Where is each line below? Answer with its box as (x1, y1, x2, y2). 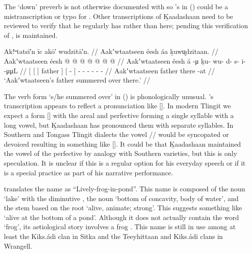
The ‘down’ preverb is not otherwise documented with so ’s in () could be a (4, 1, 228, 11)
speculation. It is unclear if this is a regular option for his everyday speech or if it (4, 157, 246, 168)
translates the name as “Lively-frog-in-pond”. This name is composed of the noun (4, 184, 245, 194)
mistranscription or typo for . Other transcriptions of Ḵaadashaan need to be (4, 11, 233, 21)
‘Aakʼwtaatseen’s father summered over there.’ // (4, 75, 150, 85)
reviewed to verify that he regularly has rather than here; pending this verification (4, 20, 248, 31)
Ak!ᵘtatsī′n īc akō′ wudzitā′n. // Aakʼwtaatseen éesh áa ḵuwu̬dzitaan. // (4, 46, 219, 56)
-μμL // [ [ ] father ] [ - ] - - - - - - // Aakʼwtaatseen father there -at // (4, 65, 215, 75)
